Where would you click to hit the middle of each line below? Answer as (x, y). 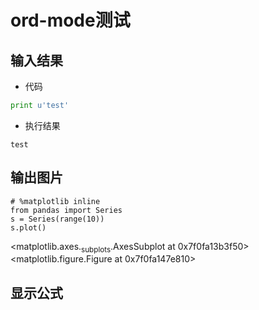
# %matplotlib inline (55, 201)
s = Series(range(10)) (57, 219)
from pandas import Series (66, 210)
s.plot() (28, 227)
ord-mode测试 (70, 20)
